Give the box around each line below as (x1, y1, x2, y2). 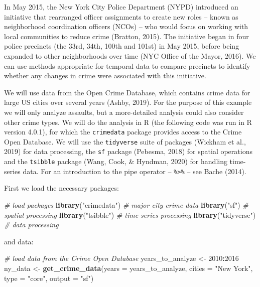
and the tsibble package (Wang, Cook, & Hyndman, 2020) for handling (4, 156, 227, 167)
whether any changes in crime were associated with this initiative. (4, 70, 206, 81)
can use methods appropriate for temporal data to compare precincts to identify (4, 60, 250, 71)
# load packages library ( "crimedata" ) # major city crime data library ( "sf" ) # (4, 200, 248, 210)
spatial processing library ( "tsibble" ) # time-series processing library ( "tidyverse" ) (4, 209, 256, 220)
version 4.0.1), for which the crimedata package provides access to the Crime (4, 126, 242, 137)
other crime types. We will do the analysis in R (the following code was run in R (4, 116, 252, 127)
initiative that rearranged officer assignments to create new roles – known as (4, 11, 238, 22)
